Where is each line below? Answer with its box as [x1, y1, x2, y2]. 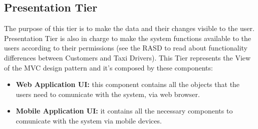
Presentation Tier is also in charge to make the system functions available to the [4, 32, 251, 43]
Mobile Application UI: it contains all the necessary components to [16, 105, 233, 116]
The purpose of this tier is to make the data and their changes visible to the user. [4, 23, 254, 33]
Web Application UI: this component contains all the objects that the [16, 79, 240, 89]
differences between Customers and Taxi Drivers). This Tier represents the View [4, 52, 251, 62]
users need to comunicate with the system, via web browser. [16, 88, 200, 99]
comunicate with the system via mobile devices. [16, 115, 162, 125]
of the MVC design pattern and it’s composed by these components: [4, 62, 213, 72]
